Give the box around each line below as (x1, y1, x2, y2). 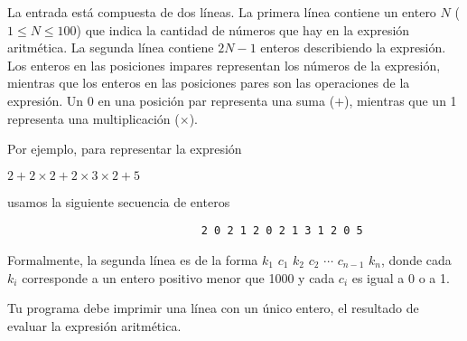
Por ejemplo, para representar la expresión (7, 139, 242, 158)
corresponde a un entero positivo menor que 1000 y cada (22, 268, 335, 287)
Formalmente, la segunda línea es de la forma (7, 251, 258, 269)
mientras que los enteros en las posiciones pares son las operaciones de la (7, 73, 410, 92)
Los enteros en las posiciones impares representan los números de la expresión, (7, 55, 441, 74)
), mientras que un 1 (344, 90, 457, 109)
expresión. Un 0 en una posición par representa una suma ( (7, 90, 335, 109)
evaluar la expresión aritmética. (7, 316, 182, 335)
